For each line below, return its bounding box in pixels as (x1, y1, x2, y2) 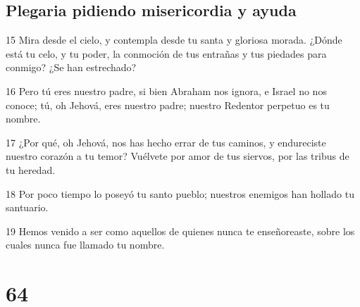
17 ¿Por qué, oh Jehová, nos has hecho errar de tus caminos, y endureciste (6, 134, 326, 149)
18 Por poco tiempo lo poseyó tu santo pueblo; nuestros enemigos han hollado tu (6, 186, 354, 201)
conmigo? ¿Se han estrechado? (6, 60, 137, 75)
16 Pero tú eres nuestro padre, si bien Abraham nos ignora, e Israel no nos (6, 83, 327, 98)
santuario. (6, 200, 49, 215)
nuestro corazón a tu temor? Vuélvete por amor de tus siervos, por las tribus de (6, 149, 349, 163)
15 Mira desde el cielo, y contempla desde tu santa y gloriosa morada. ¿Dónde (6, 32, 342, 47)
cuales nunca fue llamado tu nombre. (6, 237, 165, 252)
